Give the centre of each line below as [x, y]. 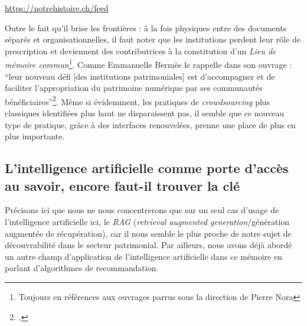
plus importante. [35, 136]
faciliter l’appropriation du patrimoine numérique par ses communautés [134, 88]
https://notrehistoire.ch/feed [57, 8]
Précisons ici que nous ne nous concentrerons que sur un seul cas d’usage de [142, 210]
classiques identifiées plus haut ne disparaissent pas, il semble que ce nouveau [145, 113]
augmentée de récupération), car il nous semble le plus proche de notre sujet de [148, 233]
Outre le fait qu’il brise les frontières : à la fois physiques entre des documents [146, 27]
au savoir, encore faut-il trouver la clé [123, 185]
